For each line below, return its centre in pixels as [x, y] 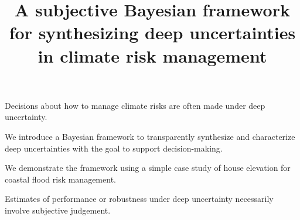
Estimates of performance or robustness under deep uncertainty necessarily [139, 199]
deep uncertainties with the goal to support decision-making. [114, 148]
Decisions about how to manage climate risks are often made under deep [135, 105]
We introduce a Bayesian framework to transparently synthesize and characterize [150, 136]
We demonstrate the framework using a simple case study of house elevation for [148, 168]
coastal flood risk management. [60, 179]
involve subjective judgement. [58, 210]
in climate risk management [152, 55]
